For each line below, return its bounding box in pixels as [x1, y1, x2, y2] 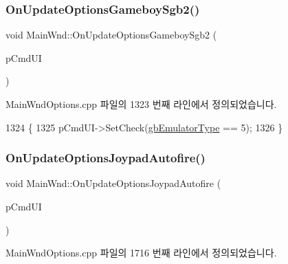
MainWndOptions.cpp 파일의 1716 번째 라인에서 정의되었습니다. [5, 245, 277, 260]
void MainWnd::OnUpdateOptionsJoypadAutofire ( [5, 176, 221, 190]
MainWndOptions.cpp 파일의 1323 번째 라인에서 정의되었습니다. [5, 97, 277, 111]
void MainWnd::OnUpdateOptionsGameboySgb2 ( [5, 27, 217, 42]
